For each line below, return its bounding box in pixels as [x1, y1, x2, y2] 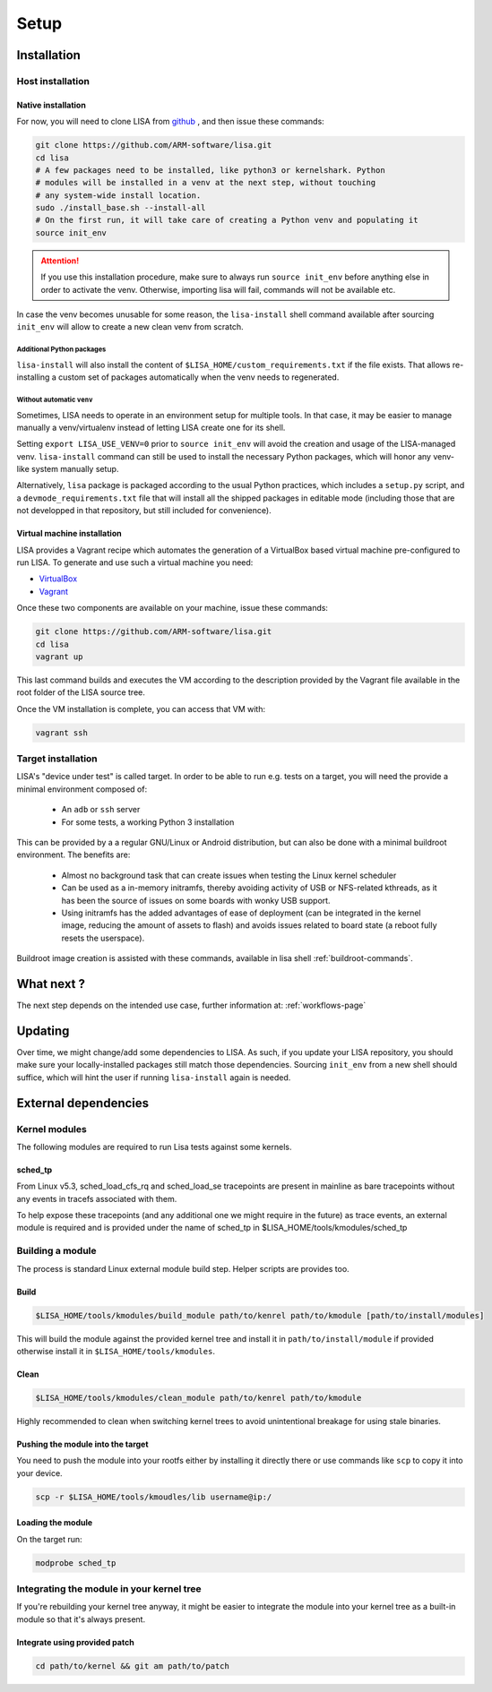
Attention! [40, 255, 80, 266]
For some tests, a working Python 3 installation [61, 816, 235, 828]
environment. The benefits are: [16, 849, 131, 860]
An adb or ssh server [61, 804, 141, 815]
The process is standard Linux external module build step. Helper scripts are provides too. [16, 1263, 350, 1274]
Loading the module [16, 1517, 93, 1528]
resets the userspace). [61, 932, 145, 943]
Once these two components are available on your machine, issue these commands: [16, 603, 329, 614]
